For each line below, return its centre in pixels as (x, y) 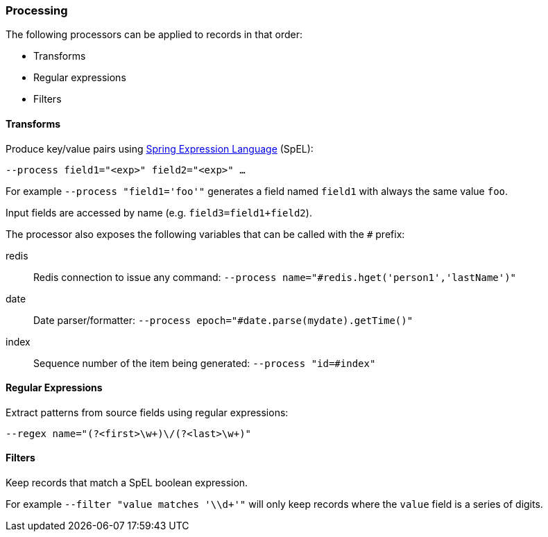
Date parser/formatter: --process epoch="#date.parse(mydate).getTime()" (223, 320)
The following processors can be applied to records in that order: (154, 35)
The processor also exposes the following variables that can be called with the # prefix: (205, 234)
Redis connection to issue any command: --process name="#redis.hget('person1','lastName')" (275, 277)
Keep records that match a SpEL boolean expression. (127, 483)
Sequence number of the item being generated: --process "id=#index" (205, 363)
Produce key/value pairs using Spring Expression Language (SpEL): (160, 148)
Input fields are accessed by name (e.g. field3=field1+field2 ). (159, 212)
